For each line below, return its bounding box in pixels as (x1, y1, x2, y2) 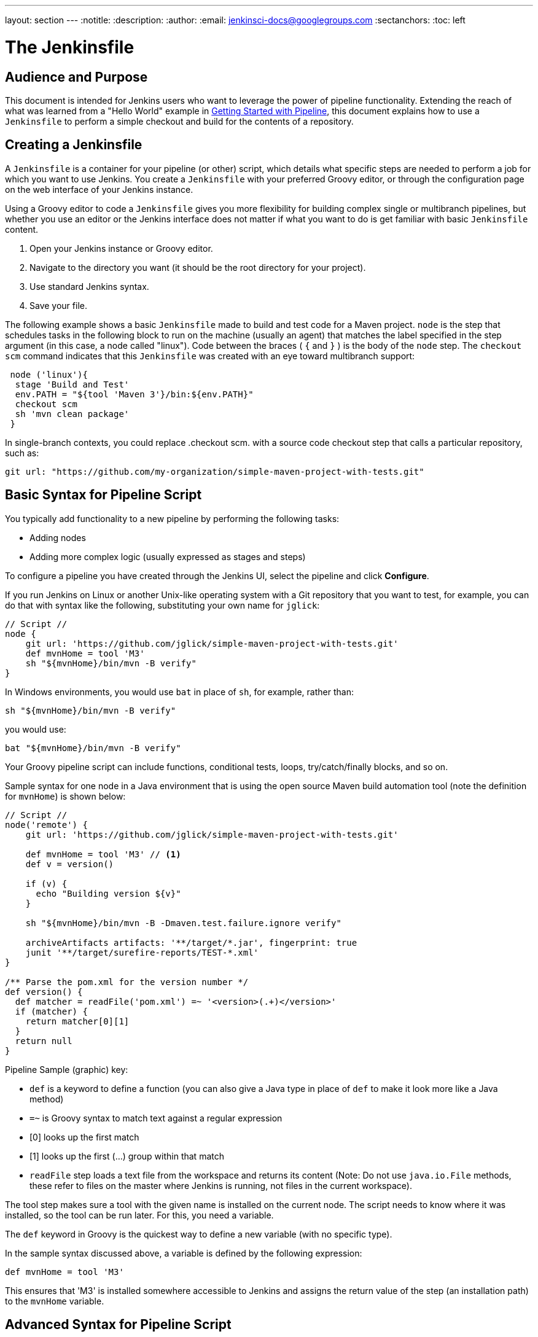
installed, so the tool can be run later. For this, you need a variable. (5, 1209, 274, 1220)
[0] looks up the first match (29, 1131, 139, 1142)
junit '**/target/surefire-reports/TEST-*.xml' (25, 947, 259, 957)
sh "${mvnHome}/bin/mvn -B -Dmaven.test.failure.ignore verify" (25, 918, 341, 928)
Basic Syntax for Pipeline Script (5, 487, 202, 503)
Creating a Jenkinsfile (5, 137, 142, 153)
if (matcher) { (15, 1006, 88, 1016)
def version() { (5, 986, 83, 997)
